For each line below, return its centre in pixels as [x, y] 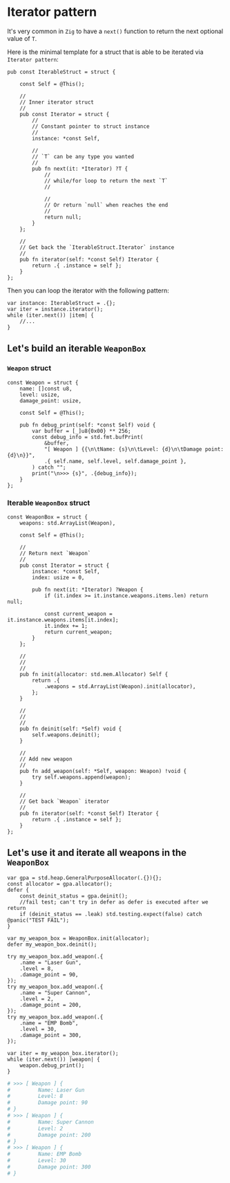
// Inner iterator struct [57, 102]
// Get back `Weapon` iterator [65, 801]
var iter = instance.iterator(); [55, 309]
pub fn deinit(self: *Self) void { [71, 729]
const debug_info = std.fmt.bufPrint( [88, 437]
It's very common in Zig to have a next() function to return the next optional [115, 31]
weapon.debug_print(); [52, 1065]
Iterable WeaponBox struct [49, 503]
